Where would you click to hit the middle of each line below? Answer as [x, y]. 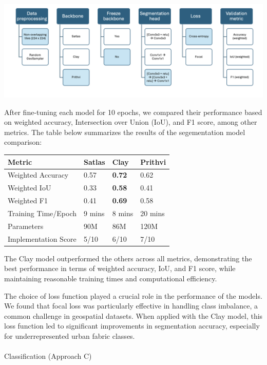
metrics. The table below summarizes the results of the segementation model [125, 132]
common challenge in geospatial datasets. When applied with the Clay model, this [133, 315]
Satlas [94, 161]
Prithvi [153, 161]
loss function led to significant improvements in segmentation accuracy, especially [132, 326]
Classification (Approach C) [48, 356]
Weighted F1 [28, 200]
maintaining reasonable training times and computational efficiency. [111, 278]
